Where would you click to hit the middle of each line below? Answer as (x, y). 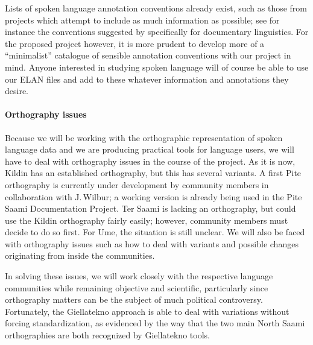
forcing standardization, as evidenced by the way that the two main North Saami (155, 323)
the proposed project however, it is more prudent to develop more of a (135, 43)
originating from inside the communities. (80, 255)
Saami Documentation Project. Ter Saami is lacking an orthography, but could (150, 208)
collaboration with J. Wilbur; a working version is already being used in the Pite (153, 196)
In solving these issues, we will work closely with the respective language (139, 276)
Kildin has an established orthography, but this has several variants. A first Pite (153, 173)
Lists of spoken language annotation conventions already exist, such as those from (156, 8)
